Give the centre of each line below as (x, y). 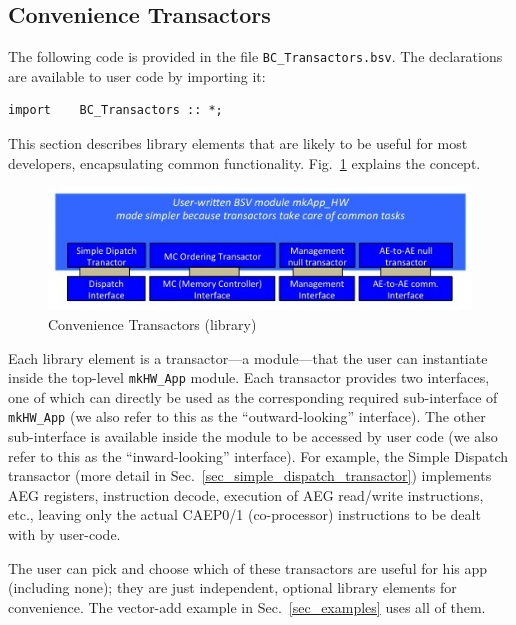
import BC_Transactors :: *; (115, 110)
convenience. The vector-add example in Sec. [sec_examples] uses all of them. (247, 606)
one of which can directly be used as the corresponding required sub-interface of (253, 396)
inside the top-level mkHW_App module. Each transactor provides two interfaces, (249, 377)
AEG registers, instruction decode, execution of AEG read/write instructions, (246, 494)
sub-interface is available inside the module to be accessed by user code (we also (253, 436)
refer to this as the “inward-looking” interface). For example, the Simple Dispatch (258, 455)
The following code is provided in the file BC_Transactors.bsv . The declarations (255, 56)
